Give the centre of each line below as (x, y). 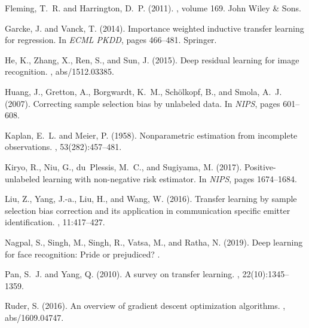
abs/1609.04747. (34, 317)
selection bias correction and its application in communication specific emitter (148, 210)
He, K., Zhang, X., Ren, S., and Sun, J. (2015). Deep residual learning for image (152, 59)
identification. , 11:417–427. (55, 222)
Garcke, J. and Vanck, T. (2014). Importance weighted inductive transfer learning (154, 28)
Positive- (260, 166)
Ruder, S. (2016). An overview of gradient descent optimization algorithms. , (145, 306)
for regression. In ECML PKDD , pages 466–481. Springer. (111, 40)
